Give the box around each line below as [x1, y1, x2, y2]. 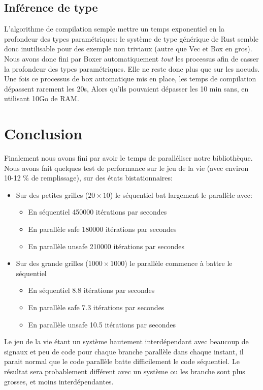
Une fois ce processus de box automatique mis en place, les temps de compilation [4, 73, 256, 84]
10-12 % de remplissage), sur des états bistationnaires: [4, 172, 173, 183]
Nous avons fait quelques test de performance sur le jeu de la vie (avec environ [4, 162, 249, 173]
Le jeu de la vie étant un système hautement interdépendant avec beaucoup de [4, 336, 249, 347]
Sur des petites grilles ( [16, 189, 88, 200]
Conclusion [4, 123, 83, 144]
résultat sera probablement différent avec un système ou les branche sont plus [4, 366, 245, 376]
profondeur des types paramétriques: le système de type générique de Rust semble [4, 33, 258, 44]
